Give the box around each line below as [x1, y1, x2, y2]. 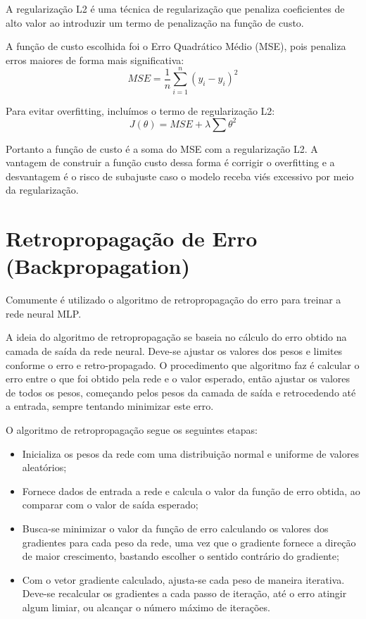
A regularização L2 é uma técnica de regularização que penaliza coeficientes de [6, 1, 345, 15]
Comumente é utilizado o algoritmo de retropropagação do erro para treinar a [6, 292, 341, 307]
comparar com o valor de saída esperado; [22, 497, 198, 512]
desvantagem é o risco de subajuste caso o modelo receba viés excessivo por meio [6, 168, 354, 183]
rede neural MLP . [6, 306, 82, 320]
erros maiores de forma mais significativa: [6, 52, 184, 67]
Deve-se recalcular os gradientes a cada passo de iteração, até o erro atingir [22, 586, 347, 601]
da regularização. [6, 182, 79, 197]
